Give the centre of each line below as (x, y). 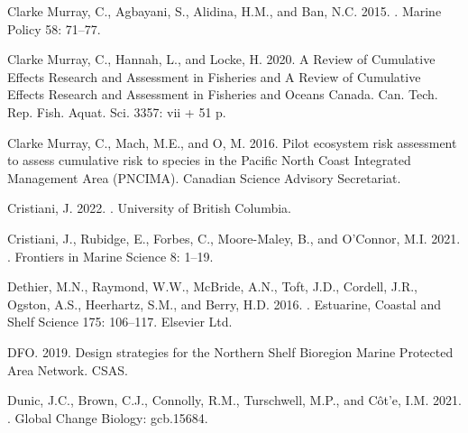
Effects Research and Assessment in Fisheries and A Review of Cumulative (214, 76)
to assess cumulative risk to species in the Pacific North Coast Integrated (209, 160)
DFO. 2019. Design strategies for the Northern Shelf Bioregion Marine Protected (230, 351)
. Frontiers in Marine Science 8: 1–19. (110, 256)
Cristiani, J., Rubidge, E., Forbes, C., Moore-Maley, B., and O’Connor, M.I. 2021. (234, 238)
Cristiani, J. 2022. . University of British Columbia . (150, 208)
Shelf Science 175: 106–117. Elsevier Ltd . (120, 322)
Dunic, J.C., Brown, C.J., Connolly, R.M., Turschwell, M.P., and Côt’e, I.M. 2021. (234, 400)
